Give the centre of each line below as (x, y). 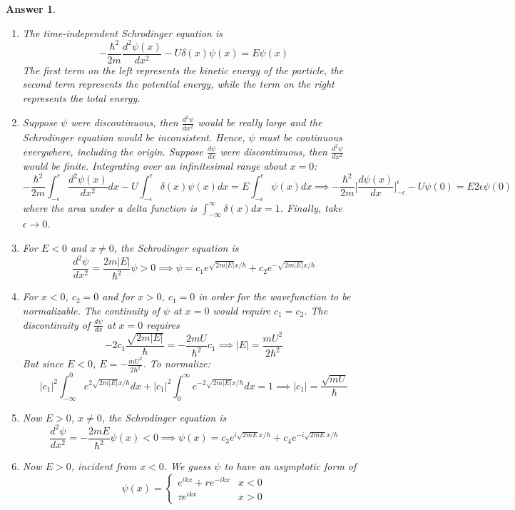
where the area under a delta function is (110, 207)
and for (118, 296)
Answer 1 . (31, 9)
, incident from (104, 466)
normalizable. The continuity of (91, 310)
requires (163, 324)
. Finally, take (311, 207)
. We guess (187, 466)
